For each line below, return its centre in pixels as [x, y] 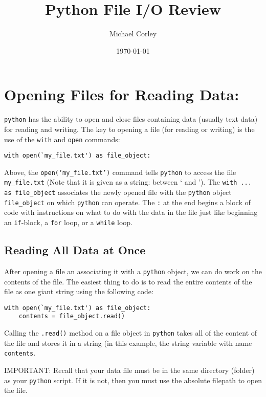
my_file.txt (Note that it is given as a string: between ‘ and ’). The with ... [128, 182]
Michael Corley [133, 34]
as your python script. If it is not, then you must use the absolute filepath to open [133, 380]
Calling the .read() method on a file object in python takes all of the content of [131, 333]
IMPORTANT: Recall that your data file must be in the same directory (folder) [129, 370]
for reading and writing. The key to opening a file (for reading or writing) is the [129, 129]
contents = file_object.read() [72, 316]
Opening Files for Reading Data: [122, 94]
